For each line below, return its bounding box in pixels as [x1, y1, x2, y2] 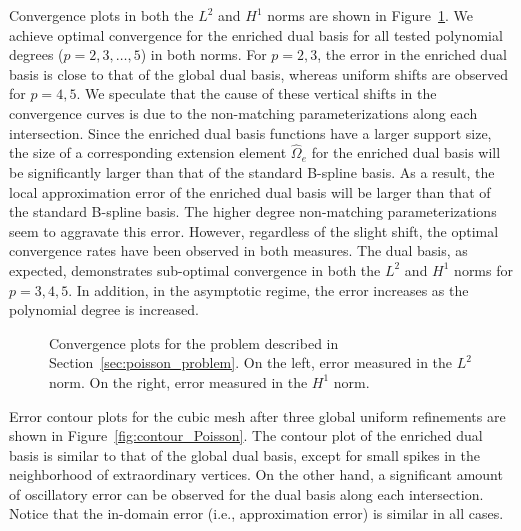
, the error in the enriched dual [317, 44, 507, 65]
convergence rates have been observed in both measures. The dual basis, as [9, 240, 468, 261]
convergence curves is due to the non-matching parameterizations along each [9, 102, 478, 123]
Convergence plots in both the [9, 5, 194, 25]
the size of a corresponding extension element [9, 142, 287, 163]
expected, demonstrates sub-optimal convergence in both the [9, 259, 381, 280]
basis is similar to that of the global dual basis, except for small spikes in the [9, 444, 480, 465]
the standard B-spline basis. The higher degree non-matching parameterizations [9, 201, 497, 222]
